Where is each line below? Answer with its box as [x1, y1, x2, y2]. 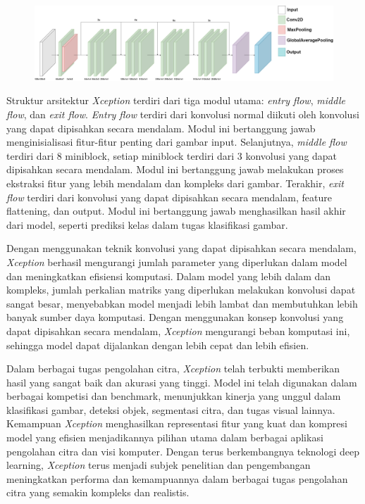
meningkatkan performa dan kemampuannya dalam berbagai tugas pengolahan [6, 471, 348, 486]
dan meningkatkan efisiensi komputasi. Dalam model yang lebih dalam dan [6, 268, 331, 283]
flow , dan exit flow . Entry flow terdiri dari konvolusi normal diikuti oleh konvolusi [6, 107, 359, 122]
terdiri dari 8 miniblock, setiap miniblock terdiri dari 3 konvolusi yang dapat [6, 148, 338, 163]
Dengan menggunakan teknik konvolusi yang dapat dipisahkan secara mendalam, [6, 241, 357, 256]
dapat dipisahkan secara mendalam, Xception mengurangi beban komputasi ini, [6, 323, 350, 338]
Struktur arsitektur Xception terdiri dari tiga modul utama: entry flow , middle [6, 93, 346, 108]
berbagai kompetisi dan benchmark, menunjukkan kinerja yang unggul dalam [6, 389, 341, 403]
